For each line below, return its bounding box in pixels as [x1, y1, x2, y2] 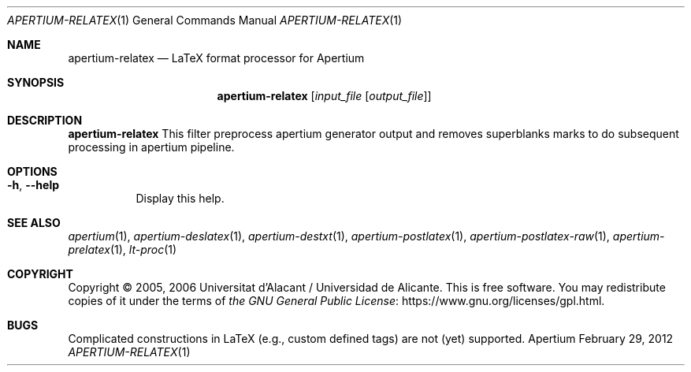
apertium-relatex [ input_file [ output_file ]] [217, 89, 432, 102]
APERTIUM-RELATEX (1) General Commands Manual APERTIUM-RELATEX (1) [7, 13, 403, 27]
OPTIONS [7, 165, 58, 178]
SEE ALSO [7, 216, 61, 229]
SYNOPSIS [7, 76, 65, 89]
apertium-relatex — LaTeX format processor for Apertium [68, 51, 365, 65]
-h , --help [7, 178, 60, 192]
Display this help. [136, 192, 225, 205]
